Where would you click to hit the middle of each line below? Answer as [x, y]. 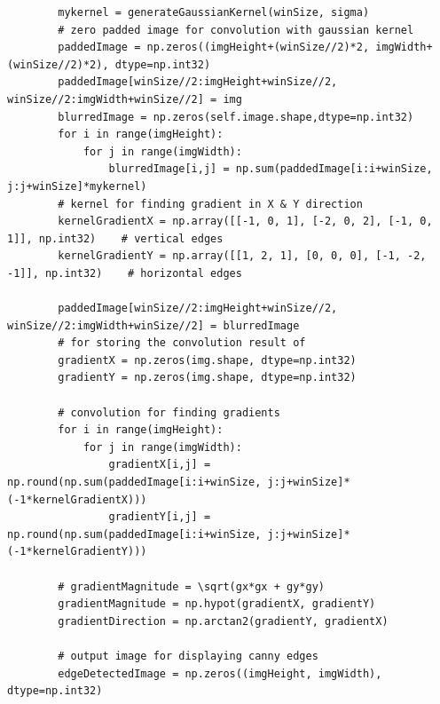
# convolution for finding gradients [169, 412]
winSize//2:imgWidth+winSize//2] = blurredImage [153, 325]
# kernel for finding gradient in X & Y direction [210, 204]
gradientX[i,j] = [160, 465]
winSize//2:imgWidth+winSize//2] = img [125, 99]
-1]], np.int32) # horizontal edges [125, 273]
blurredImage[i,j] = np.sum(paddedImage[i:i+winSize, [271, 169]
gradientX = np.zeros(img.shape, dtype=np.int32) [207, 360]
